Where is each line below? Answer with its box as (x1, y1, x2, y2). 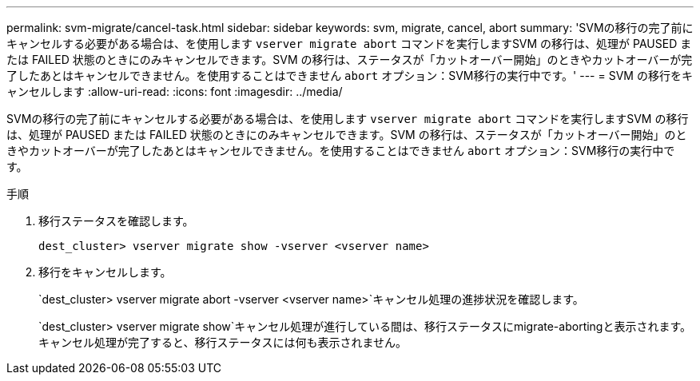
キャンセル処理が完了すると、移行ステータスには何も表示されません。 (38, 335, 408, 349)
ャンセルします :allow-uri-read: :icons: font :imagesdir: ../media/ (6, 85, 343, 98)
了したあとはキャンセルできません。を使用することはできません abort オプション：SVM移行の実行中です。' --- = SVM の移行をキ (6, 69, 693, 82)
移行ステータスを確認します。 (38, 214, 194, 228)
